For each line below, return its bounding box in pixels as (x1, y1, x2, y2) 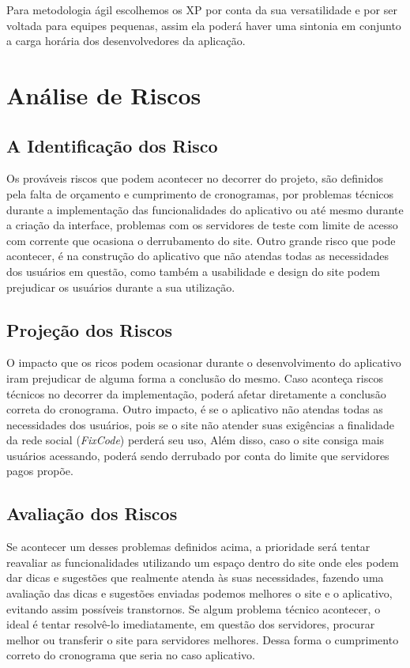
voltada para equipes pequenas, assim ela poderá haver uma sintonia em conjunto (6, 17, 401, 33)
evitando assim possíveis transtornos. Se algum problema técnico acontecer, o (6, 600, 381, 617)
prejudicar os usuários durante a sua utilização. (6, 278, 235, 295)
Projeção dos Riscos (6, 317, 172, 342)
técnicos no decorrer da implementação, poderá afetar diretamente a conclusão (6, 385, 386, 402)
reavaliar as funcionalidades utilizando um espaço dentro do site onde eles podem (6, 553, 399, 570)
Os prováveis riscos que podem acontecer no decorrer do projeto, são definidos (6, 170, 384, 187)
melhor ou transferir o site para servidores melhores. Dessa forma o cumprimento (6, 631, 399, 647)
